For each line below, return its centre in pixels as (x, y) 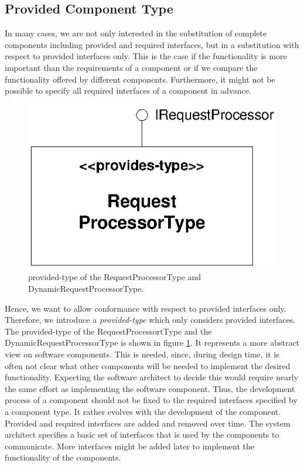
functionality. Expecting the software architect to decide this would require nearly (152, 377)
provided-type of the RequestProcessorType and (115, 277)
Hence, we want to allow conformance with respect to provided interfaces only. (146, 308)
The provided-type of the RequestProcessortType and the (108, 331)
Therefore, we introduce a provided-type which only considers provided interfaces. (150, 320)
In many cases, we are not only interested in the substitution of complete (136, 33)
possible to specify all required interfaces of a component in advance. (128, 91)
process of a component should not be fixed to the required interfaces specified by (151, 400)
